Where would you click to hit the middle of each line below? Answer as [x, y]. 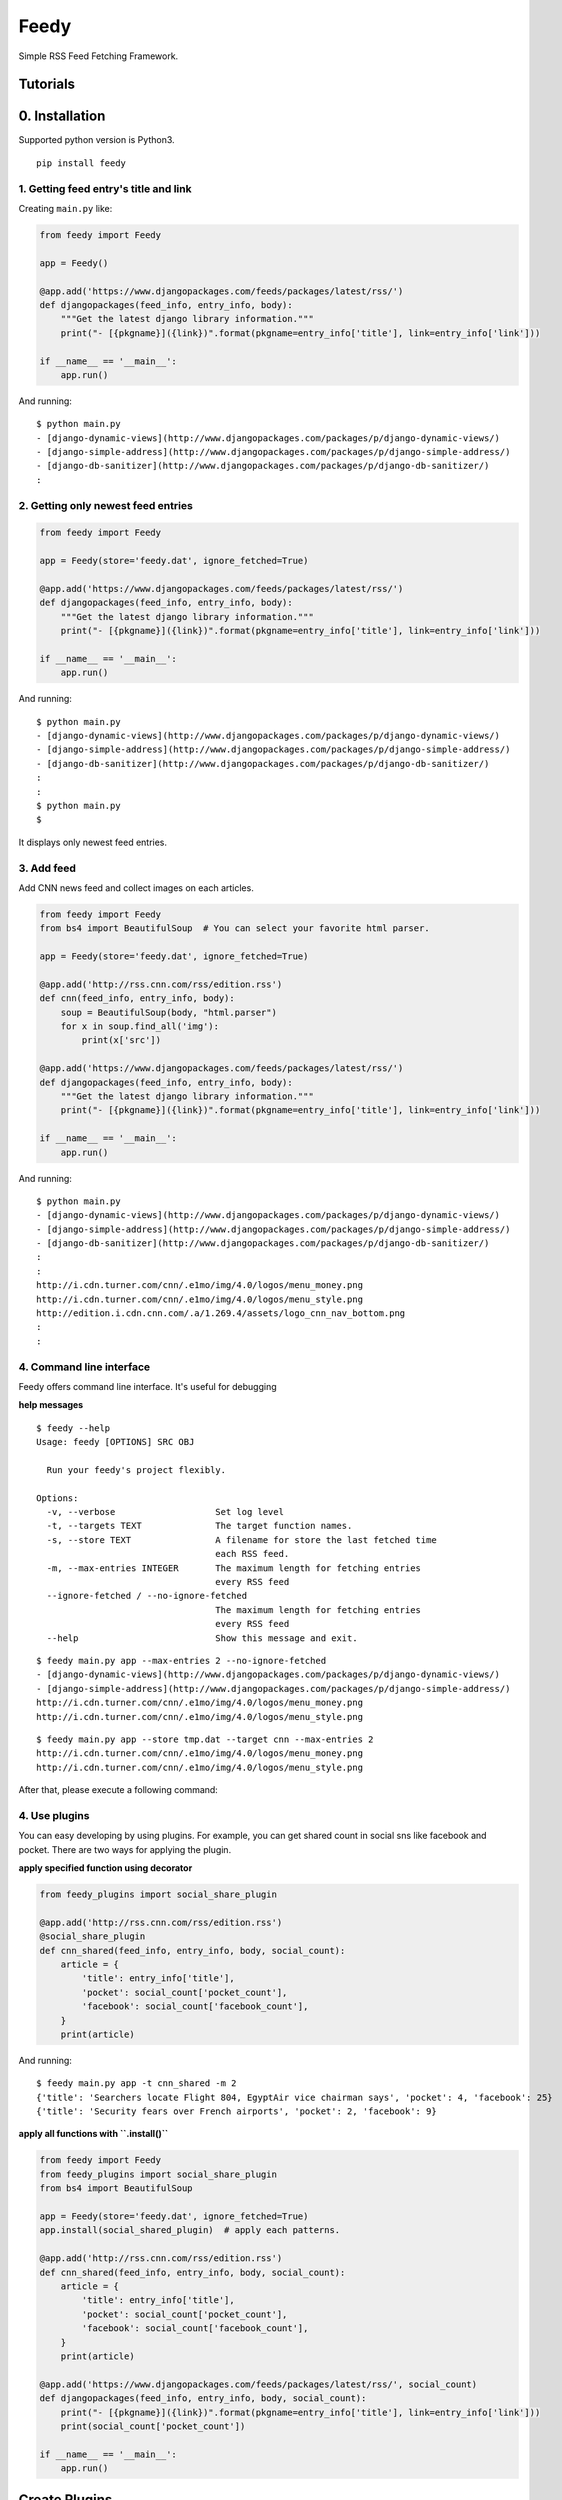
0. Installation [62, 116]
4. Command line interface [84, 1367]
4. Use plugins [54, 1815]
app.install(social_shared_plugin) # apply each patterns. [190, 2230]
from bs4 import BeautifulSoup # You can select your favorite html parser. [234, 928]
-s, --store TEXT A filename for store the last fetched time [241, 1539]
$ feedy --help [73, 1428]
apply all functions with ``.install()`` [93, 2134]
